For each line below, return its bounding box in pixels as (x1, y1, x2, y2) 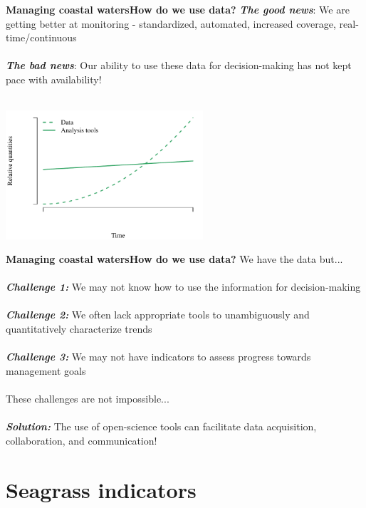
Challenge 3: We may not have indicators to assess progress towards (6, 349, 311, 364)
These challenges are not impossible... (6, 391, 169, 406)
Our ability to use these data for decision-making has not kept (80, 58, 352, 73)
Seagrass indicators (6, 475, 197, 504)
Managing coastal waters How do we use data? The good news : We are (6, 2, 350, 16)
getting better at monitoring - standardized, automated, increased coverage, (6, 16, 336, 31)
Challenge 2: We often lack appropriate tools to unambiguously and (6, 307, 310, 322)
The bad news (6, 58, 74, 73)
